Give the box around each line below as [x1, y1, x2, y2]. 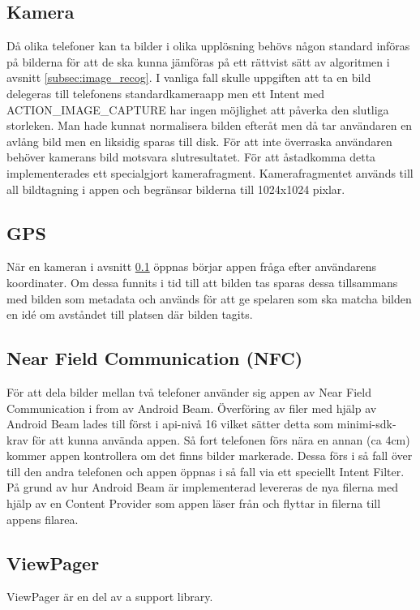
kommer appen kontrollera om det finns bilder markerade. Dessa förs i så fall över [6, 447, 413, 464]
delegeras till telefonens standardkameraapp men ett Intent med [6, 84, 324, 101]
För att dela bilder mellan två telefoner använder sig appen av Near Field [6, 383, 371, 400]
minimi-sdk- [336, 415, 396, 432]
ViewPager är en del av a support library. [6, 588, 213, 605]
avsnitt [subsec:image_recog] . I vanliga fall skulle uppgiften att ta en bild [6, 69, 371, 86]
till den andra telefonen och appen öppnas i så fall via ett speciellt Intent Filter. [6, 462, 405, 479]
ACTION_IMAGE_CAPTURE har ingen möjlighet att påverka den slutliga [6, 101, 389, 118]
